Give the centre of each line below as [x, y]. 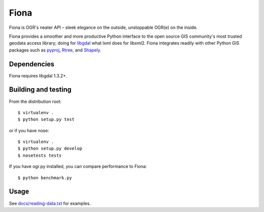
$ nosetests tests [40, 155]
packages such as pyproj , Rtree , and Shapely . [55, 50]
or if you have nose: [29, 130]
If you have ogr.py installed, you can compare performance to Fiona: [78, 166]
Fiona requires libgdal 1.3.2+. [38, 75]
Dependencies [32, 64]
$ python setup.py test [46, 119]
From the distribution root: [35, 101]
